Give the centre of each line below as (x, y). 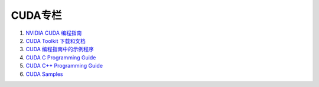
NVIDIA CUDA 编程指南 (54, 33)
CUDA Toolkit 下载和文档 (56, 41)
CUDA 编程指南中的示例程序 (60, 49)
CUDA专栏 (36, 15)
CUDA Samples (44, 74)
